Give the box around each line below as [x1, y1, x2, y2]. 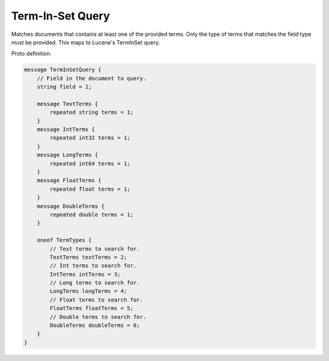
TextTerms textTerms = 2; [49, 253, 127, 261]
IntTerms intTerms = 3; [49, 271, 121, 278]
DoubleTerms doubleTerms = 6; [49, 322, 140, 329]
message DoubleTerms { [37, 203, 105, 209]
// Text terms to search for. [49, 245, 140, 252]
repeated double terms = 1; [49, 211, 134, 218]
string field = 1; [37, 83, 92, 91]
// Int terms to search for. [49, 262, 137, 269]
